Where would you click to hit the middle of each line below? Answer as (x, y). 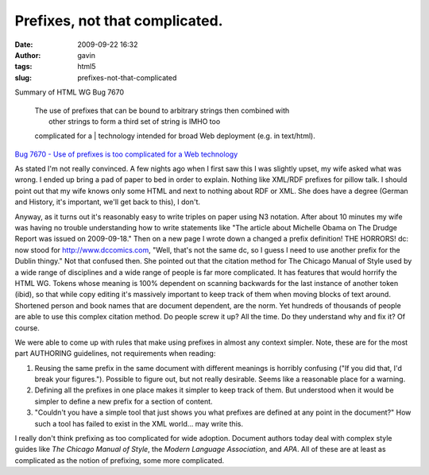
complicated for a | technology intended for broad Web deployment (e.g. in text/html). (175, 136)
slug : (23, 77)
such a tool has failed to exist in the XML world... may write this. (139, 423)
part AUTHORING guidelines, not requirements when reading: (115, 353)
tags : (23, 67)
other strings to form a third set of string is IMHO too (135, 121)
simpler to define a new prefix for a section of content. (124, 401)
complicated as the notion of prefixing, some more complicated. (120, 460)
